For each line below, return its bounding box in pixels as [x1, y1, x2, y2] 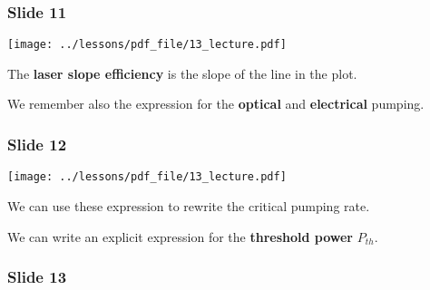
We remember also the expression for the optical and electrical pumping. [7, 94, 425, 113]
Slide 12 [7, 132, 67, 155]
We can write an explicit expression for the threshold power [7, 227, 353, 246]
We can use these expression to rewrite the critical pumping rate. [7, 196, 370, 215]
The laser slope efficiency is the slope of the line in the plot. [7, 63, 357, 82]
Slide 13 [7, 266, 67, 288]
